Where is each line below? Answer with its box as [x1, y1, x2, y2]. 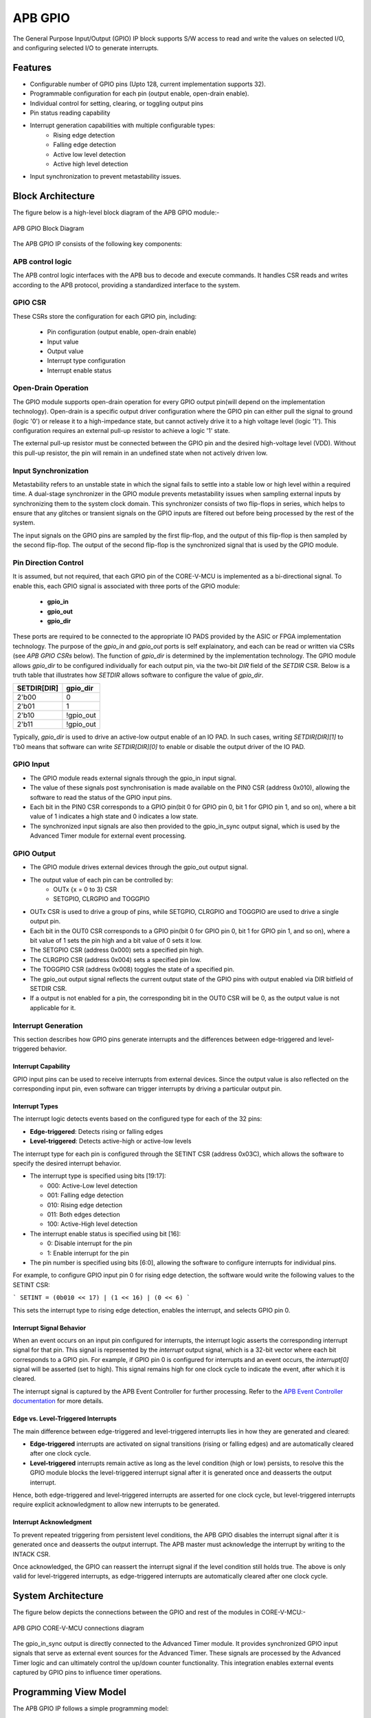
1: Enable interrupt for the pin [47, 1249, 130, 1257]
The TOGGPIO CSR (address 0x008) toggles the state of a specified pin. [30, 966, 235, 974]
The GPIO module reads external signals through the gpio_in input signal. [30, 774, 237, 782]
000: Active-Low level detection [47, 1181, 138, 1190]
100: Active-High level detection [47, 1220, 138, 1228]
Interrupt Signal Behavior [12, 1324, 86, 1332]
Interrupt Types [12, 1102, 58, 1111]
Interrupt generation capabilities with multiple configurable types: [30, 121, 216, 130]
